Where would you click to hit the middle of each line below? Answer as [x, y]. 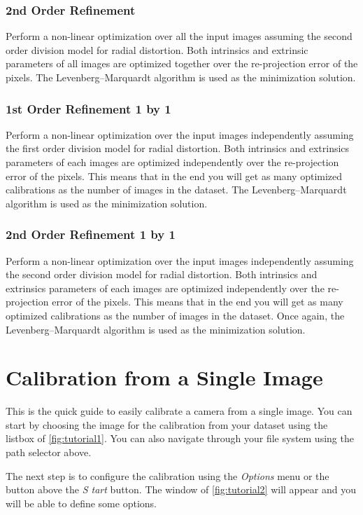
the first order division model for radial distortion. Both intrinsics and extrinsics [178, 148]
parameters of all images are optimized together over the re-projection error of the [182, 63]
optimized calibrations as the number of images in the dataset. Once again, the [175, 315]
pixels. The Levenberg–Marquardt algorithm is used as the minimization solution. [181, 77]
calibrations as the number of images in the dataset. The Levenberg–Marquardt [176, 190]
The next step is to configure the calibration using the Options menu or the [168, 475]
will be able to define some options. [81, 503]
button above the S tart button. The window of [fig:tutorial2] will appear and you [181, 489]
